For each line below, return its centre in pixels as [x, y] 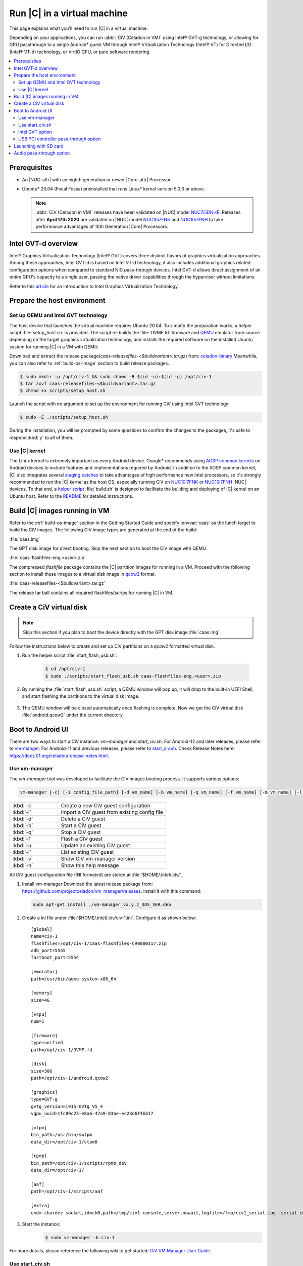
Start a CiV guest [81, 825]
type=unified [47, 1043]
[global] [42, 929]
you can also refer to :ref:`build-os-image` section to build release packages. [89, 363]
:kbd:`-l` [22, 852]
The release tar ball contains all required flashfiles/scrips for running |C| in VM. [91, 592]
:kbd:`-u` [23, 845]
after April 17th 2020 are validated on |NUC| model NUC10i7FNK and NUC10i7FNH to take [129, 219]
